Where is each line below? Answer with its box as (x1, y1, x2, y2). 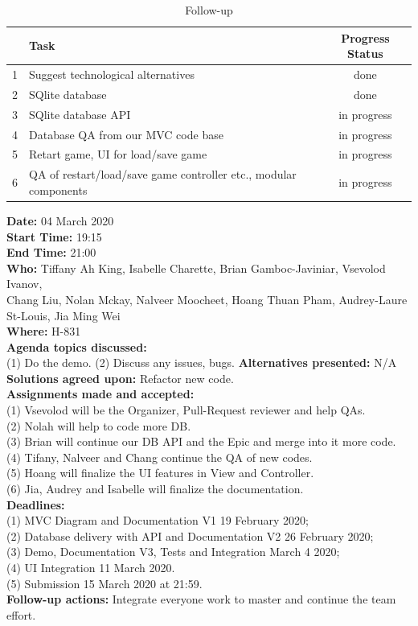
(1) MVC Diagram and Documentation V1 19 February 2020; (6, 512, 309, 529)
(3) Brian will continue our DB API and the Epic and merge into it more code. (6, 433, 396, 450)
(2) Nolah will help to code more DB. (6, 417, 191, 434)
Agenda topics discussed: (6, 338, 147, 355)
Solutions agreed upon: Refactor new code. (6, 369, 234, 386)
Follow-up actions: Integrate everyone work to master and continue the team (6, 591, 396, 607)
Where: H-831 (6, 323, 81, 340)
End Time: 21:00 (6, 244, 96, 261)
